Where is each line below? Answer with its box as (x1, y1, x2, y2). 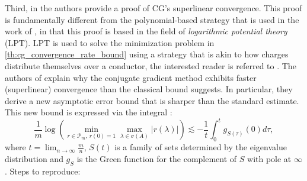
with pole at (247, 153, 292, 165)
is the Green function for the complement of (76, 153, 237, 165)
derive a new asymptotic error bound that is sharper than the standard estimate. (5, 94, 299, 106)
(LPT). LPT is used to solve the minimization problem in (5, 36, 215, 49)
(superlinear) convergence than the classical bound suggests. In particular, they (5, 83, 293, 95)
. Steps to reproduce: (5, 164, 81, 177)
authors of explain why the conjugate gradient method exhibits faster (5, 71, 257, 83)
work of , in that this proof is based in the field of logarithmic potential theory (5, 25, 287, 37)
